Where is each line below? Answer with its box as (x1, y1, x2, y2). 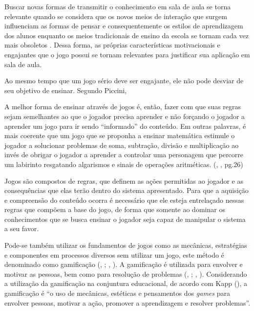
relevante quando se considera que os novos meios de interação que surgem (4, 11, 227, 21)
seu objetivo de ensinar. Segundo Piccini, (4, 85, 127, 95)
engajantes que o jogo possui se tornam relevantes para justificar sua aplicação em (4, 49, 250, 59)
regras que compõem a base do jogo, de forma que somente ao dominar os (4, 204, 225, 215)
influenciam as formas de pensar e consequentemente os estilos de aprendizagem (4, 21, 243, 31)
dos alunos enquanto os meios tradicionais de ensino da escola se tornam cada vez (4, 30, 249, 40)
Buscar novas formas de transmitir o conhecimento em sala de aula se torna (4, 1, 231, 11)
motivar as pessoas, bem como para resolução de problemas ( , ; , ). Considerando (4, 268, 247, 279)
